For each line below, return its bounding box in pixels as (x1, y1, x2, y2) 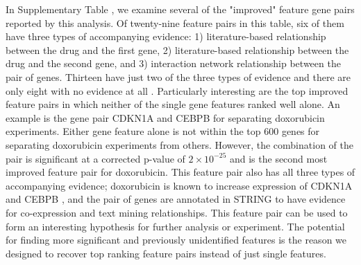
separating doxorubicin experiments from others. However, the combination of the (6, 137, 353, 152)
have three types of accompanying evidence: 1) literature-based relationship (6, 29, 326, 44)
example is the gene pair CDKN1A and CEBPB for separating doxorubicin (6, 110, 325, 125)
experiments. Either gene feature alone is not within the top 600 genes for (6, 124, 320, 138)
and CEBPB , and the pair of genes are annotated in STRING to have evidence (6, 192, 346, 206)
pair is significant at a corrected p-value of (6, 151, 185, 165)
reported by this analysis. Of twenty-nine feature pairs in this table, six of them (6, 15, 344, 30)
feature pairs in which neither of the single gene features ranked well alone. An (6, 97, 340, 111)
